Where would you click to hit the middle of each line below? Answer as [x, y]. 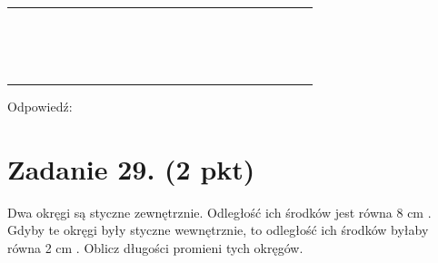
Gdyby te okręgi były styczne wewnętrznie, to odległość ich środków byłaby [218, 230]
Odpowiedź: [40, 106]
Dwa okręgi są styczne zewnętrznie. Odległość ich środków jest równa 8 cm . [219, 212]
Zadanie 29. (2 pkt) [131, 168]
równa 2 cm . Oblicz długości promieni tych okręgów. [155, 247]
